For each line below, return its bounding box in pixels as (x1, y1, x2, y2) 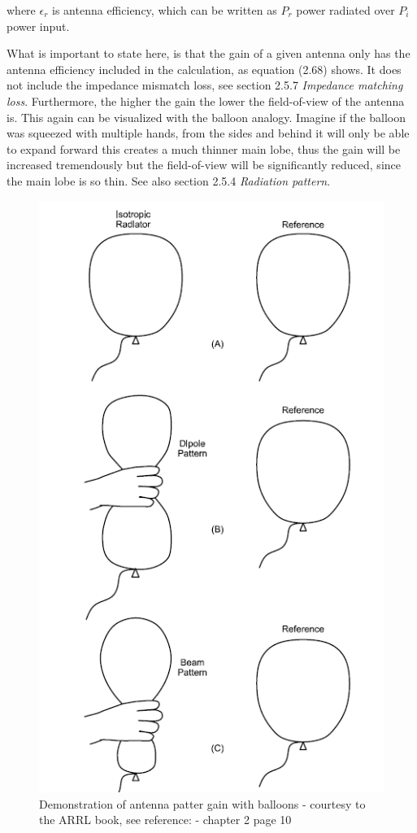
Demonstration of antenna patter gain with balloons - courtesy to (39, 795, 366, 812)
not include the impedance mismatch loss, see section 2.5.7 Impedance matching (7, 76, 403, 94)
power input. (7, 17, 70, 34)
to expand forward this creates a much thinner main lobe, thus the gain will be (7, 140, 401, 157)
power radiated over (296, 2, 395, 18)
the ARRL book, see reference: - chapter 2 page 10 (39, 811, 292, 828)
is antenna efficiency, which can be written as (52, 2, 277, 18)
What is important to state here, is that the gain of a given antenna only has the (7, 45, 410, 62)
